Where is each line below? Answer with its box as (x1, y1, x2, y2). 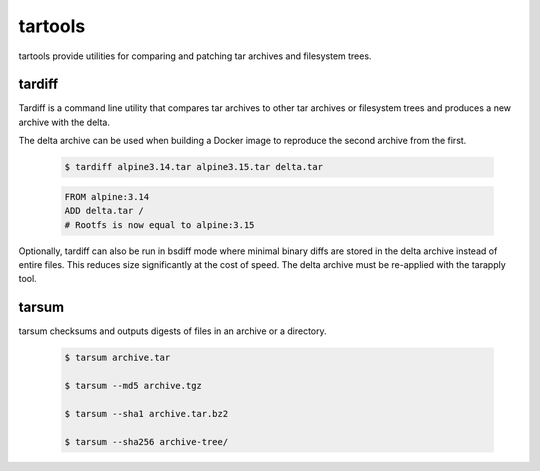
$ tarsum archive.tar (64, 352, 171, 364)
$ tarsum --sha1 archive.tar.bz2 (64, 408, 229, 419)
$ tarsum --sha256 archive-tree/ (64, 436, 229, 447)
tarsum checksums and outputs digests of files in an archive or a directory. (18, 325, 327, 337)
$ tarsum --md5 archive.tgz (64, 380, 202, 392)
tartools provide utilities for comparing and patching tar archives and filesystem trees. (18, 50, 372, 62)
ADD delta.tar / (64, 205, 145, 217)
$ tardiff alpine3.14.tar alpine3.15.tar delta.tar (64, 161, 324, 173)
